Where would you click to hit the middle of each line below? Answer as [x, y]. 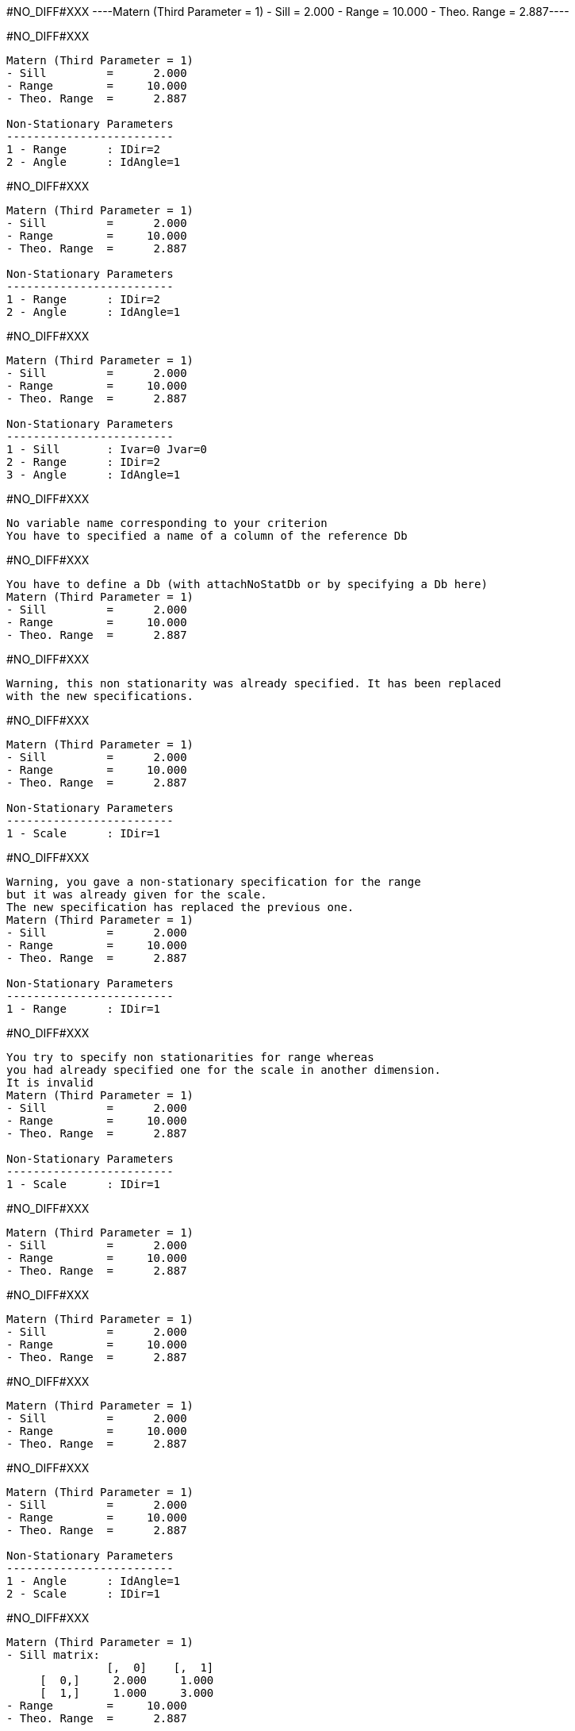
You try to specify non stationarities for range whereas [190, 1057]
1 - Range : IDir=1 [83, 1009]
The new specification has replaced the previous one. [180, 907]
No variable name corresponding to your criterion [167, 523]
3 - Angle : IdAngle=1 [94, 475]
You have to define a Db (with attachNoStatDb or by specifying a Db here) [247, 584]
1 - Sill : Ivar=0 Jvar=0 [107, 449]
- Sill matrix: [54, 1655]
